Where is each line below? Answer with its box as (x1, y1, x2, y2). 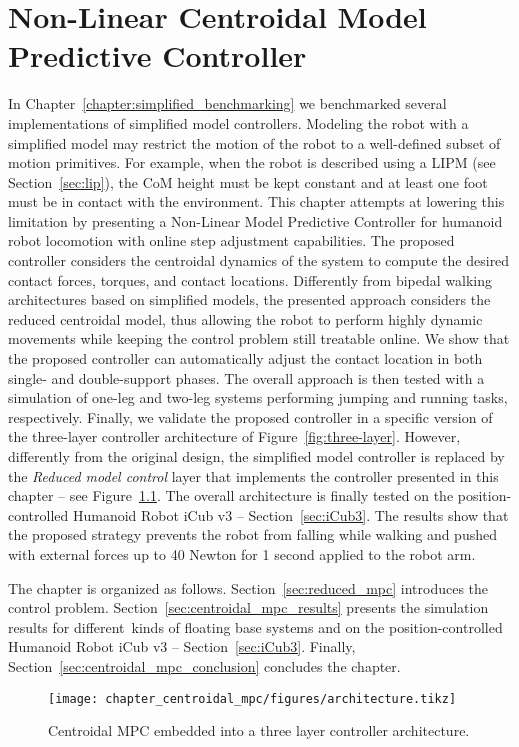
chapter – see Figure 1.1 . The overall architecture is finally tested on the (8, 485, 454, 506)
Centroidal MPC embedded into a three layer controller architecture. (48, 720, 470, 741)
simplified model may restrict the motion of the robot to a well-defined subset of (8, 132, 501, 153)
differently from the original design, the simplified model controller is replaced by (8, 446, 505, 466)
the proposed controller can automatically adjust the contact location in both (8, 348, 483, 369)
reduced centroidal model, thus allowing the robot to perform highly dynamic (8, 308, 483, 329)
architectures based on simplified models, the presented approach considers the (8, 289, 491, 310)
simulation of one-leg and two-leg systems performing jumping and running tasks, (8, 387, 508, 408)
